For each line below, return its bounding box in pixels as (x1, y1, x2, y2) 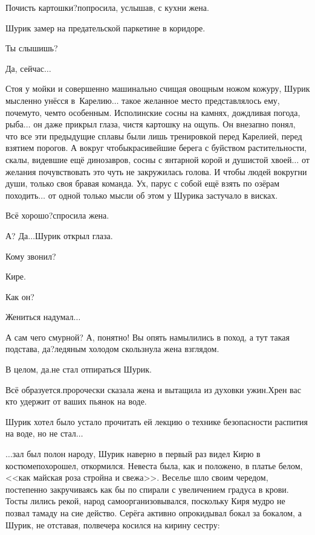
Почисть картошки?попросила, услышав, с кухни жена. (5, 1, 209, 13)
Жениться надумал (5, 310, 74, 323)
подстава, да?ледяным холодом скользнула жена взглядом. (5, 342, 219, 355)
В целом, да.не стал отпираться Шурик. (5, 363, 152, 376)
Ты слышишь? (5, 42, 58, 54)
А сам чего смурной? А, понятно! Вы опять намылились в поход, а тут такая (5, 330, 290, 343)
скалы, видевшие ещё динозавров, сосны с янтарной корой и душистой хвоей (5, 153, 292, 165)
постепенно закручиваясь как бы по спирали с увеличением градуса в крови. (5, 482, 289, 495)
